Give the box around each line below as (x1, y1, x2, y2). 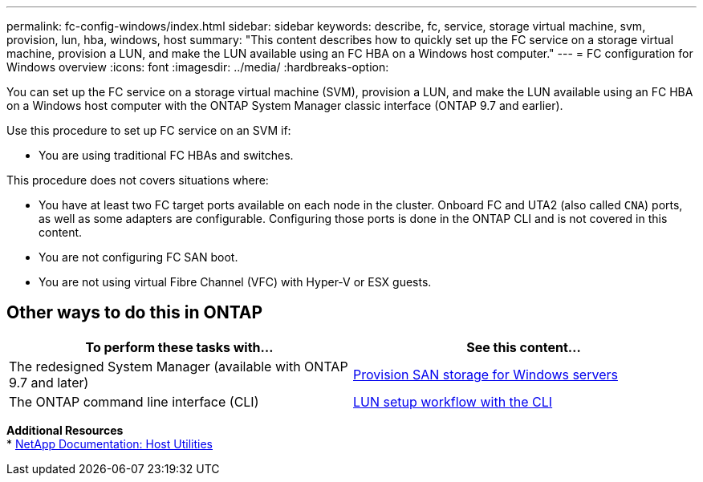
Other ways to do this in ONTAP (6, 302, 263, 323)
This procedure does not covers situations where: (6, 173, 269, 187)
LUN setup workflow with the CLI (353, 393, 553, 410)
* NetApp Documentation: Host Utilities (6, 436, 213, 451)
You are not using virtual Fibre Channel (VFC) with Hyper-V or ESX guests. (39, 275, 432, 289)
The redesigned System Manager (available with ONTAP (9, 358, 348, 375)
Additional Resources (6, 423, 124, 437)
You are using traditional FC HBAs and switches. (39, 148, 294, 162)
